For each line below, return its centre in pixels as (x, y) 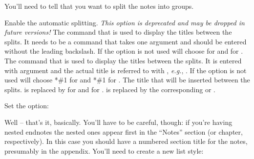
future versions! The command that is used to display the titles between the (118, 32)
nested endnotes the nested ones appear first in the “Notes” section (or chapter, (124, 131)
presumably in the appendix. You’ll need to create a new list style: (104, 150)
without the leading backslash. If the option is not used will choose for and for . (124, 51)
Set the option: (27, 106)
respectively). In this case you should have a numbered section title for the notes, (126, 141)
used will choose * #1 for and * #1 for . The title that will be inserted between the (127, 80)
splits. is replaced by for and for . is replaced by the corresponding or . (110, 89)
